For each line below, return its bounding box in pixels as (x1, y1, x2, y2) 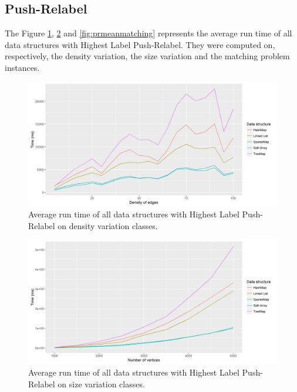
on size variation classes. (58, 377, 145, 390)
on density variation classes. (58, 219, 158, 231)
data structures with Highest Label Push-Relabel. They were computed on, (5, 38, 275, 50)
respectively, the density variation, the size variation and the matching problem (5, 50, 290, 62)
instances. (5, 61, 40, 73)
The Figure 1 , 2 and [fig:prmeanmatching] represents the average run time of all (5, 27, 292, 39)
